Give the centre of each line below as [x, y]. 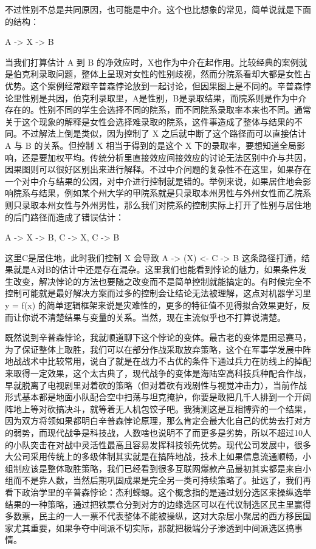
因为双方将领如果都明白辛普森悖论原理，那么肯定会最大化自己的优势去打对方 [158, 421]
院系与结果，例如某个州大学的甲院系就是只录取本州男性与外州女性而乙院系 [162, 193]
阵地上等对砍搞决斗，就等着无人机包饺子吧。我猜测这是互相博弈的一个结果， [158, 408]
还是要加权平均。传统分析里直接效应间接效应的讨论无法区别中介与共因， [166, 157]
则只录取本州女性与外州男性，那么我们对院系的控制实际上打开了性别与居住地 [158, 204]
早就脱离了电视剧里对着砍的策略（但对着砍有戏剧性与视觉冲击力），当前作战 [156, 385]
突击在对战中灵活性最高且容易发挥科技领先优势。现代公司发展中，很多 [170, 444]
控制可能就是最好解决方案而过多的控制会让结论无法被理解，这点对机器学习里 [158, 293]
